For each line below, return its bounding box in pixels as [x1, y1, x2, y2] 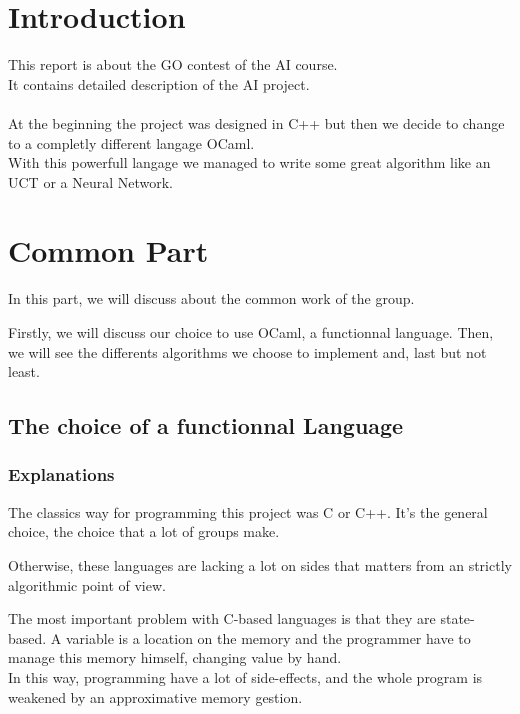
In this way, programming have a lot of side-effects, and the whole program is [8, 666, 483, 687]
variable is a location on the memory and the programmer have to [66, 627, 471, 648]
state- [440, 608, 475, 629]
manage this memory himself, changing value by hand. [8, 647, 342, 668]
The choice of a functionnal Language [8, 410, 404, 441]
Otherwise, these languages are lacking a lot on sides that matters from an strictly [8, 554, 512, 575]
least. [8, 361, 40, 382]
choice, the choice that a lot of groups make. [8, 521, 280, 542]
